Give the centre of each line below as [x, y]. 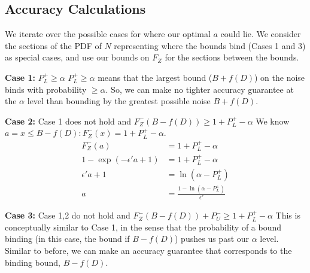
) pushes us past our [212, 239]
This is [288, 215]
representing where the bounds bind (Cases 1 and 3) [210, 45]
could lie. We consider [261, 34]
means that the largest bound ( [155, 77]
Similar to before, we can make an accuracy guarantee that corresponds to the [148, 250]
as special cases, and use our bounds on [77, 57]
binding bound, [33, 262]
